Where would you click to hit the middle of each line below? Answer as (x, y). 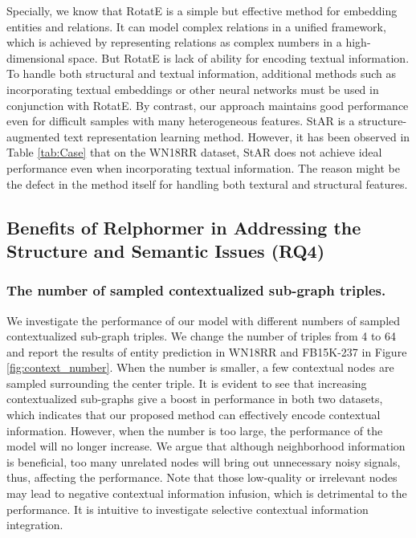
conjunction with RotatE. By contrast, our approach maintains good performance (208, 105)
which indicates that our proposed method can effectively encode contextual (194, 415)
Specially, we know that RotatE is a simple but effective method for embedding (202, 10)
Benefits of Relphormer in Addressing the (184, 227)
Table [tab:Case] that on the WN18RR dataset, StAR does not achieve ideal (194, 152)
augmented (33, 136)
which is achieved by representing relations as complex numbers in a (174, 42)
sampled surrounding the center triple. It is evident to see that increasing (187, 383)
